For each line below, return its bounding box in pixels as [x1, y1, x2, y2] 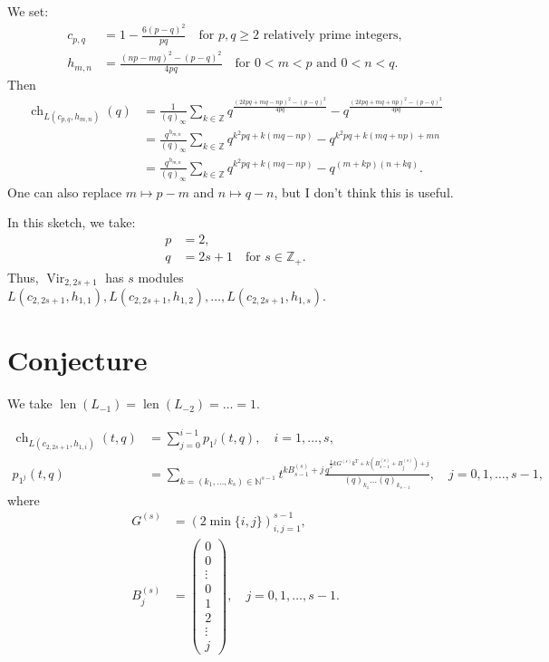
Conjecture [7, 341, 148, 379]
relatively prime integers [263, 29, 399, 43]
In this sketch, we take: [7, 213, 136, 232]
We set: [7, 2, 49, 20]
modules [138, 267, 184, 286]
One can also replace [7, 182, 122, 201]
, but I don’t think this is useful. [274, 182, 454, 201]
